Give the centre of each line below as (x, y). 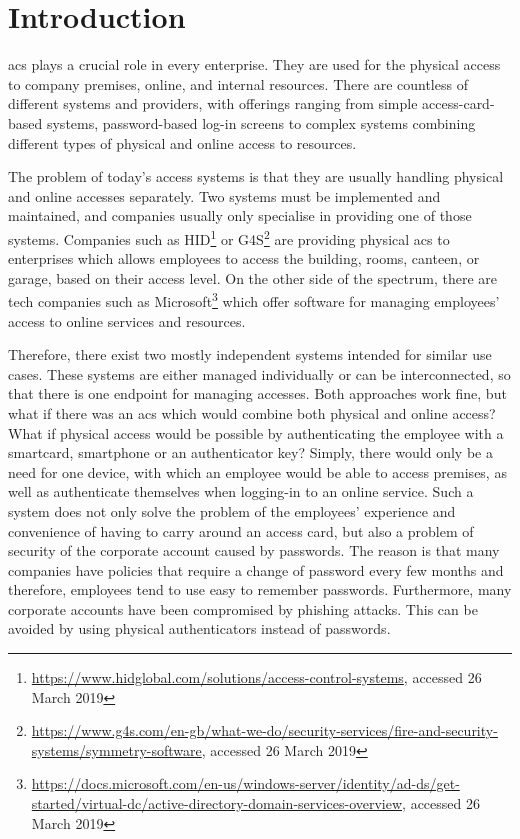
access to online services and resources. (127, 320)
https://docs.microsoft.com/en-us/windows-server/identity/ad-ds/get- (245, 783)
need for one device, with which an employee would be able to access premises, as (257, 471)
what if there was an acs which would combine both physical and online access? (252, 412)
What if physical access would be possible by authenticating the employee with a (256, 432)
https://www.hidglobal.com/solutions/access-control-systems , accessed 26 (256, 677)
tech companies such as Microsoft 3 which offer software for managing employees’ (254, 299)
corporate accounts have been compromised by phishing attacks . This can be (243, 608)
